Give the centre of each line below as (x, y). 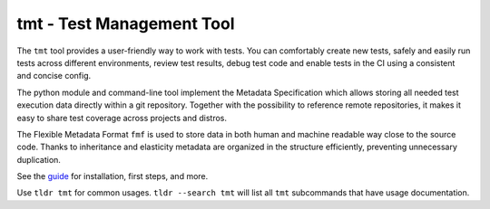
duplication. (39, 159)
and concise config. (54, 76)
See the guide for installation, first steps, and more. (113, 176)
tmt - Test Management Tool (126, 24)
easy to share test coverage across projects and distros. (122, 118)
